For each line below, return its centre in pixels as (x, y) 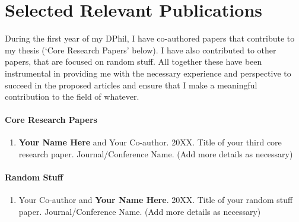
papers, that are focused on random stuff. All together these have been (133, 61)
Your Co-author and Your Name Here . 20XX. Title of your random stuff (156, 200)
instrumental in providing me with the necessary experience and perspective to (148, 73)
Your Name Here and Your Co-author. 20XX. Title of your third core (150, 142)
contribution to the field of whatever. (72, 96)
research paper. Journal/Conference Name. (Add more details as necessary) (156, 154)
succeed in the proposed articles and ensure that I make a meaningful (131, 85)
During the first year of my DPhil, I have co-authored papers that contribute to (150, 38)
